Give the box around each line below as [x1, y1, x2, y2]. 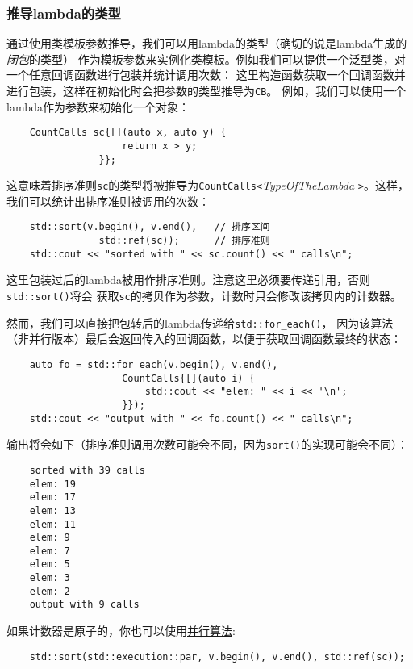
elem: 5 [29, 558, 70, 571]
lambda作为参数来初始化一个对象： [6, 98, 190, 115]
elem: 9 [29, 532, 70, 544]
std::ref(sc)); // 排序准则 [98, 235, 270, 247]
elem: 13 [29, 504, 76, 516]
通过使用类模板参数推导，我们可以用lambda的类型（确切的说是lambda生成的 [6, 35, 407, 52]
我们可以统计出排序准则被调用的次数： [6, 192, 210, 209]
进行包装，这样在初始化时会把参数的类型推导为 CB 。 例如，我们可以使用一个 [6, 82, 406, 98]
